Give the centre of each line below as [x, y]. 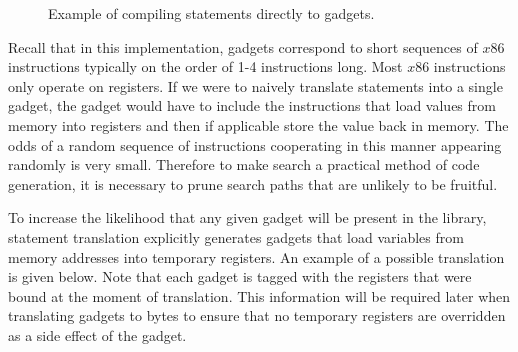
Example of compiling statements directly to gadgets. [211, 13]
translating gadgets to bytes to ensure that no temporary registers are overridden [257, 315]
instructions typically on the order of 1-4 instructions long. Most [205, 66]
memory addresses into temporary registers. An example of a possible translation [256, 256]
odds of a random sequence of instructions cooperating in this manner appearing [255, 144]
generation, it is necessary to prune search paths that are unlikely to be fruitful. [253, 183]
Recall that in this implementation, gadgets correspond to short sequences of [243, 46]
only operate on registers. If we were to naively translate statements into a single [255, 85]
